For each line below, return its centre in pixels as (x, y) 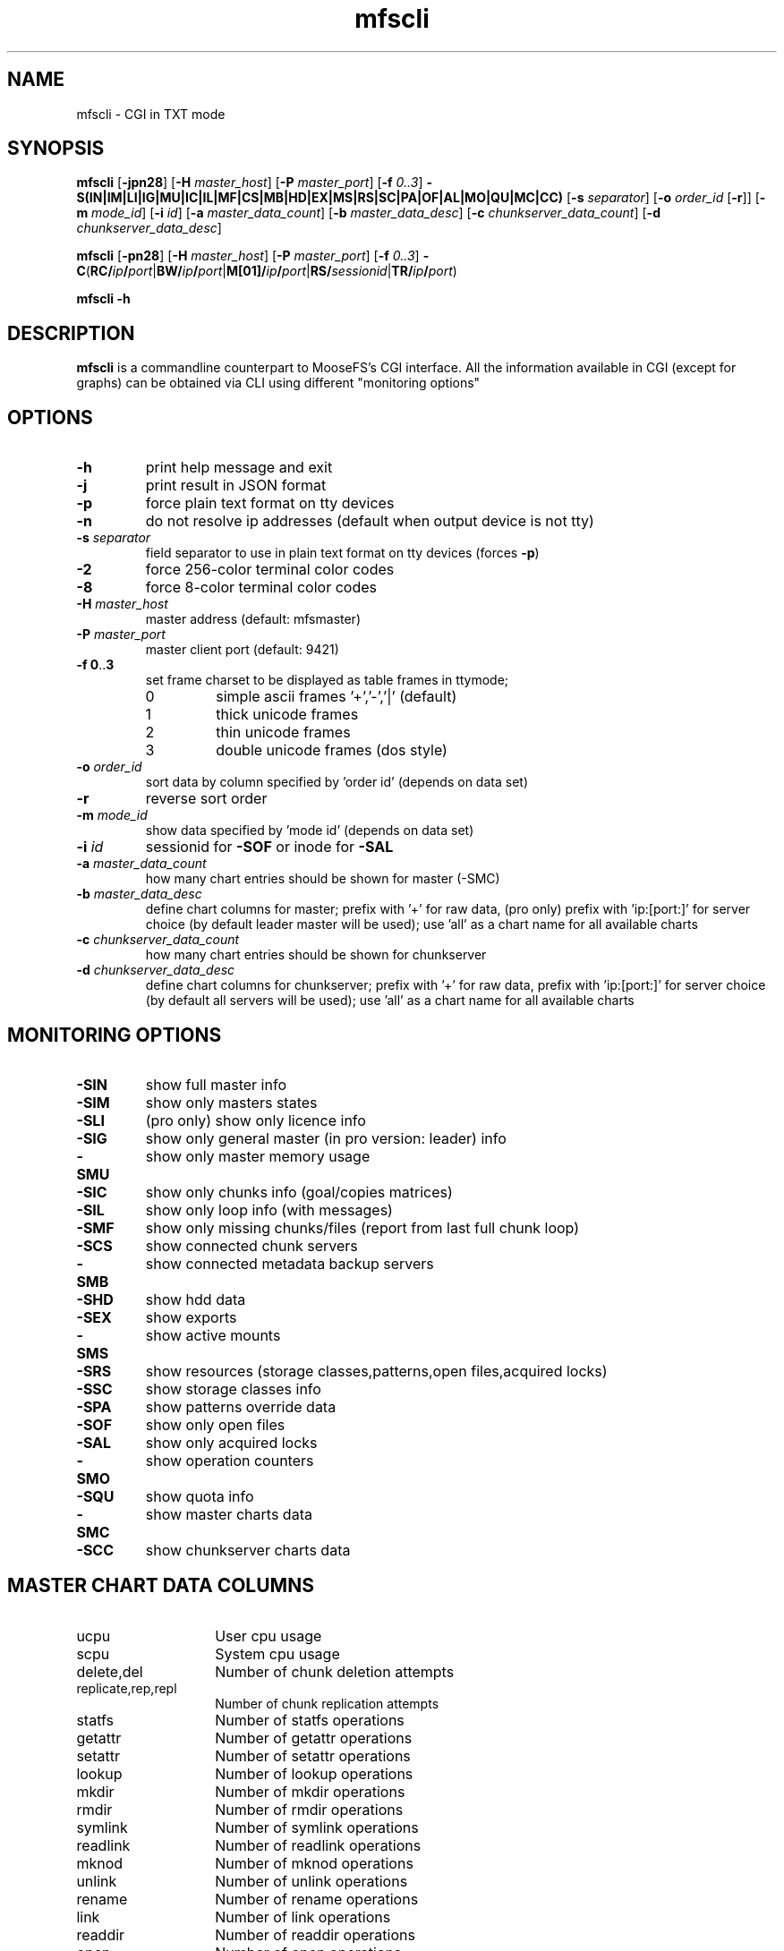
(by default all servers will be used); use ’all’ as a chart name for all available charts (390, 1001)
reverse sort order (206, 799)
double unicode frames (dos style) (332, 750)
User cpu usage (268, 1636)
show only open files (215, 1424)
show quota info (200, 1496)
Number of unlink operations (311, 1881)
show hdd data (196, 1299)
